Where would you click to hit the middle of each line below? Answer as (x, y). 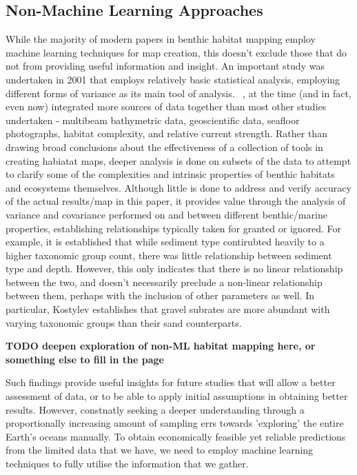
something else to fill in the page (85, 359)
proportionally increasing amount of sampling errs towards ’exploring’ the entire (175, 423)
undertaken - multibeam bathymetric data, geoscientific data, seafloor (153, 120)
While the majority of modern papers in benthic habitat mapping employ (161, 39)
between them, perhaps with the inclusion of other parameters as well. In (160, 295)
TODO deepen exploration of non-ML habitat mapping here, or (161, 346)
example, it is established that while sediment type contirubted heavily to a (165, 242)
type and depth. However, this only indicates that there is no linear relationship (174, 269)
